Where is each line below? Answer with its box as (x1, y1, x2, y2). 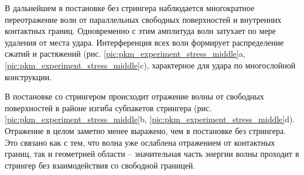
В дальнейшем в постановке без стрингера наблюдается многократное (5, 2, 255, 13)
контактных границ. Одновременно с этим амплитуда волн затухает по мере (5, 25, 276, 37)
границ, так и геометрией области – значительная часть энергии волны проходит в (5, 147, 299, 160)
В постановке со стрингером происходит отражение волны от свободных (5, 90, 264, 102)
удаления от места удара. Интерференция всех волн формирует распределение (5, 36, 284, 48)
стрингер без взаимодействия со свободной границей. (5, 159, 196, 171)
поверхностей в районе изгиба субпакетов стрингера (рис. (5, 101, 212, 114)
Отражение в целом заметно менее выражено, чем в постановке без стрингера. (5, 124, 286, 136)
